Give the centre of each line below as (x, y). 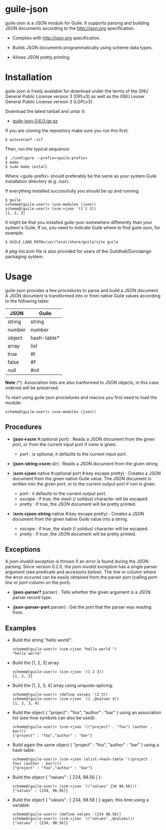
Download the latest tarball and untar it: (45, 111)
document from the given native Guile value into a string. (70, 519)
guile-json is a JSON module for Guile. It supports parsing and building (77, 23)
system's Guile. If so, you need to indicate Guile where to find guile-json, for (83, 227)
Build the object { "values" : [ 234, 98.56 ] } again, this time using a (81, 800)
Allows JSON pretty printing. (41, 57)
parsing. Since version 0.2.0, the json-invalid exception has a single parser (81, 567)
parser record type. (32, 598)
